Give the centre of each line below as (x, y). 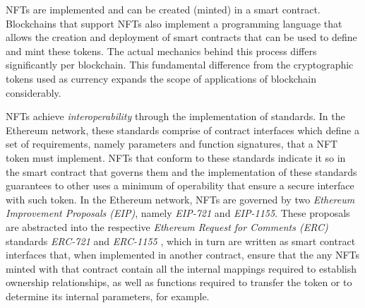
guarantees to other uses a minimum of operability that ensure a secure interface (180, 185)
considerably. (34, 92)
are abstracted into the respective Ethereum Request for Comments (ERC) (167, 226)
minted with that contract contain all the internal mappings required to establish (181, 268)
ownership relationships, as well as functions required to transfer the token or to (179, 282)
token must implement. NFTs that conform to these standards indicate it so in (176, 157)
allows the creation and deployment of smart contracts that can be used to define (181, 37)
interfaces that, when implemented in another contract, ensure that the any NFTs (183, 255)
